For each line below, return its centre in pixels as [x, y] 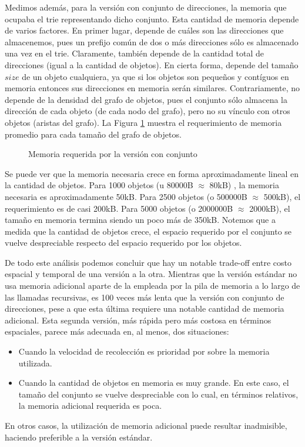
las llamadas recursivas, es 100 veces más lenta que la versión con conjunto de [145, 297]
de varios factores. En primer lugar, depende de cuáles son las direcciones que [144, 30]
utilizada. [35, 363]
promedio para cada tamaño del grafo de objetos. [93, 134]
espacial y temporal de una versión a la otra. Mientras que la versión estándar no [151, 274]
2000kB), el [270, 208]
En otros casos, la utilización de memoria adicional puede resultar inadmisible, [146, 425]
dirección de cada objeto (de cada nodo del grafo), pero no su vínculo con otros [148, 111]
